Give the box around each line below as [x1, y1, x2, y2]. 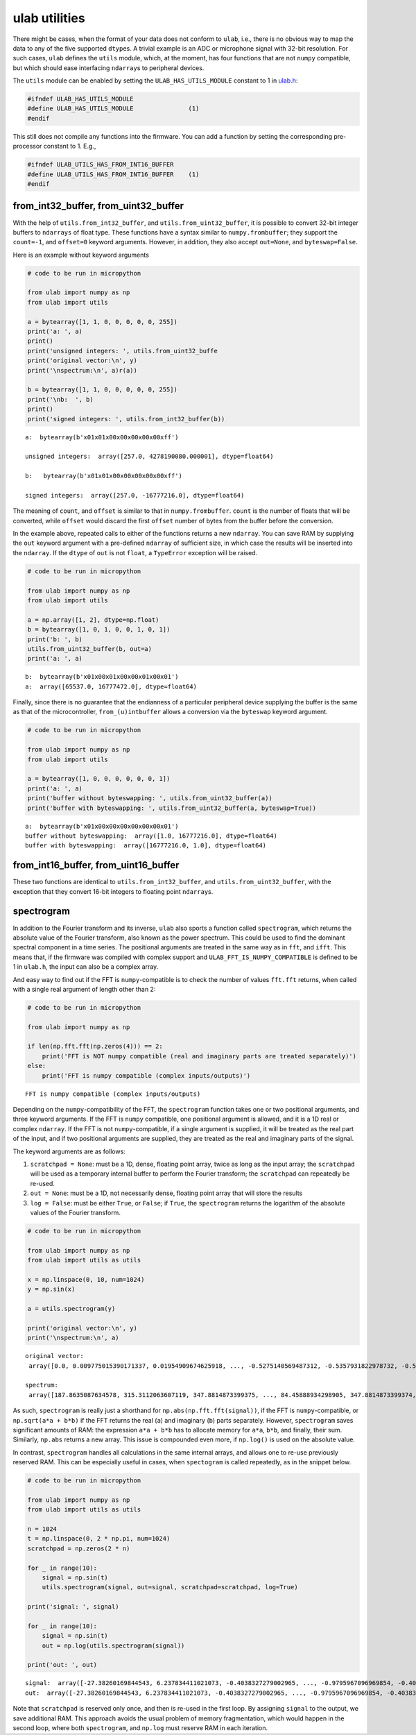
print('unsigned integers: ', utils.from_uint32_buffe [27, 347, 218, 355]
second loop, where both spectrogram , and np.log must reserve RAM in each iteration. [12, 1724, 268, 1732]
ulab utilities [12, 10, 86, 26]
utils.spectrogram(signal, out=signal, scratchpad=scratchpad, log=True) [42, 1583, 298, 1591]
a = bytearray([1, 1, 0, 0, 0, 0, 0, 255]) [27, 318, 178, 325]
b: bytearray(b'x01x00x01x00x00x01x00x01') [25, 673, 180, 681]
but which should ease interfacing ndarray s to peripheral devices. [12, 63, 205, 72]
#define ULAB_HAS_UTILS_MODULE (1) [27, 105, 200, 112]
